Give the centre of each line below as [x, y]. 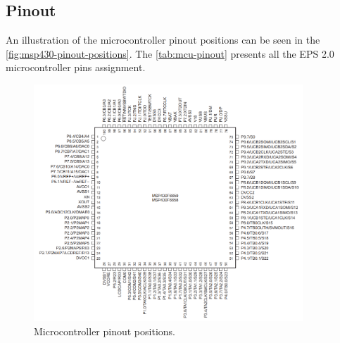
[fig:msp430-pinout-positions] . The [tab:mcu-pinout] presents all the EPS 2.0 [170, 53]
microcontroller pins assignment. [76, 67]
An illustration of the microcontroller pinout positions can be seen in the [163, 40]
